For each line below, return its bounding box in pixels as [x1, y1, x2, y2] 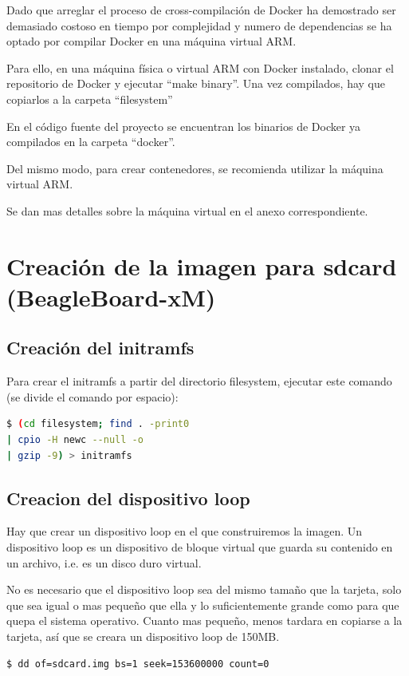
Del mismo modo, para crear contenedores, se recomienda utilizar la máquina [6, 160, 383, 176]
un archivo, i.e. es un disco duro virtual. [6, 554, 202, 571]
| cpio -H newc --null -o [6, 434, 144, 446]
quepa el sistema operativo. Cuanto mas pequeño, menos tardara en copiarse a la [6, 612, 403, 629]
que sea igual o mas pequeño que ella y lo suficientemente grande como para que [6, 596, 399, 613]
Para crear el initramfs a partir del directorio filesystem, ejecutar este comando [6, 373, 392, 389]
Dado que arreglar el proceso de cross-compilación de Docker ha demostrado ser [6, 2, 396, 18]
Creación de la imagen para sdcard [6, 249, 397, 282]
